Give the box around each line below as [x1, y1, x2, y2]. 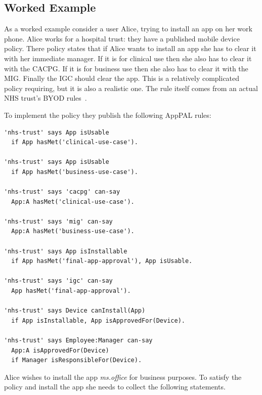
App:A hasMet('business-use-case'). [11, 228, 135, 235]
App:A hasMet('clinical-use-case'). [11, 198, 135, 205]
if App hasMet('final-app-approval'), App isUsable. [11, 257, 193, 265]
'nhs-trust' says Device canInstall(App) [4, 307, 146, 315]
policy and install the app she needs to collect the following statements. [4, 381, 226, 392]
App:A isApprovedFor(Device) [11, 346, 109, 354]
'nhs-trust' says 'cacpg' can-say [4, 188, 120, 196]
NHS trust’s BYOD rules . [4, 93, 87, 103]
